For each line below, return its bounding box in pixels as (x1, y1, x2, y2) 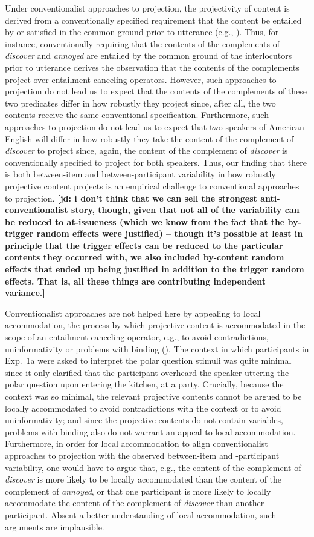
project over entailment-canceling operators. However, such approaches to (5, 73, 277, 85)
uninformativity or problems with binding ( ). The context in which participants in (5, 342, 309, 355)
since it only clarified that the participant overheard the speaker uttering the (5, 366, 289, 378)
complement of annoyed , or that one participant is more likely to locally (5, 484, 271, 497)
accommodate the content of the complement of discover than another (5, 496, 264, 509)
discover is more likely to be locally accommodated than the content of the (5, 473, 282, 486)
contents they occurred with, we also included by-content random (5, 251, 284, 263)
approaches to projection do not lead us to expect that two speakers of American (5, 120, 304, 133)
